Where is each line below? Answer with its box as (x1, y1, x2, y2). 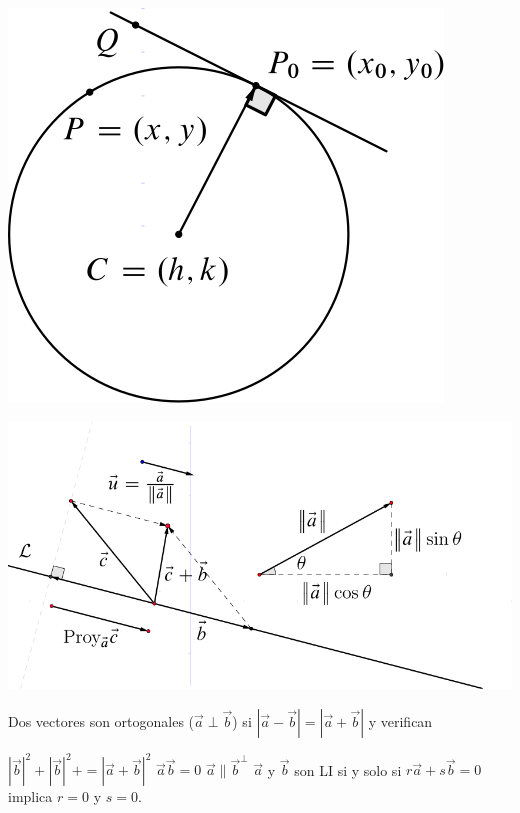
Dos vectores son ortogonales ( (8, 710, 195, 731)
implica (8, 786, 53, 807)
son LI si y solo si (294, 759, 402, 780)
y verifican (368, 710, 433, 731)
